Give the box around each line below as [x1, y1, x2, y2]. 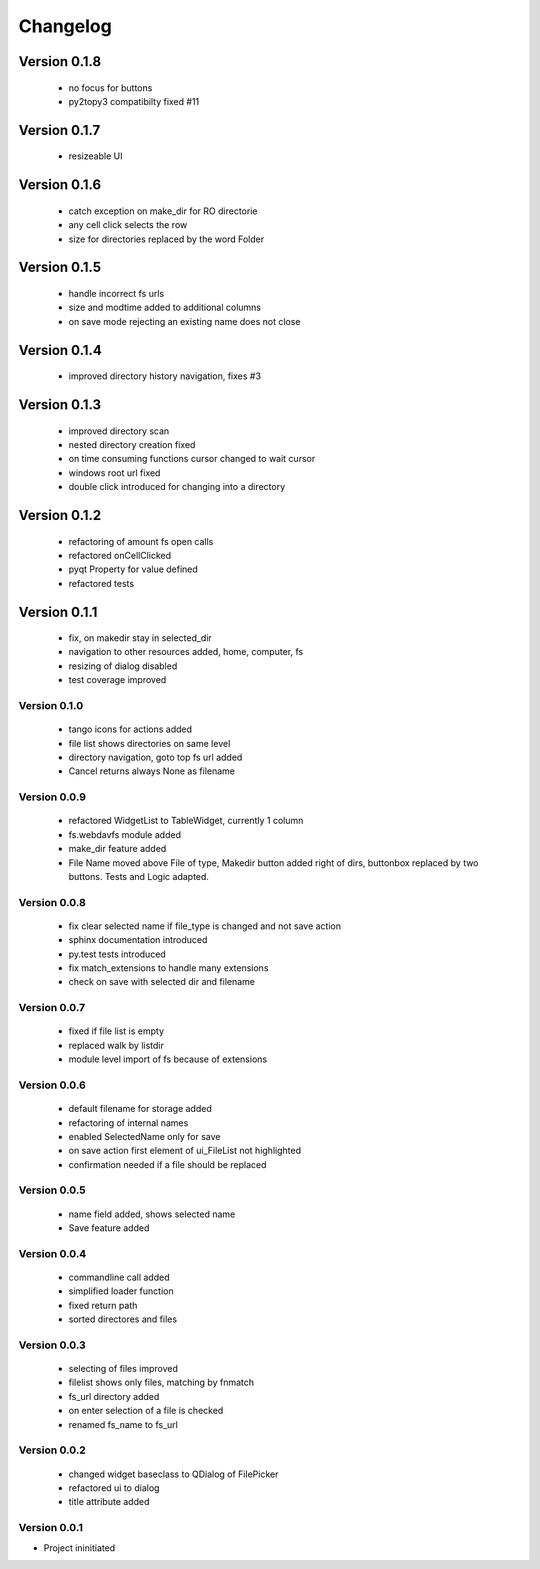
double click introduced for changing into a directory [68, 481, 286, 493]
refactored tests [68, 577, 135, 589]
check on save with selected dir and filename [68, 976, 255, 988]
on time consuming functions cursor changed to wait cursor [68, 453, 316, 465]
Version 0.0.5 [18, 1183, 86, 1197]
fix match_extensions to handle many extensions [68, 962, 269, 974]
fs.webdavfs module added [68, 828, 182, 840]
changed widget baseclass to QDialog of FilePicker [68, 1468, 279, 1480]
